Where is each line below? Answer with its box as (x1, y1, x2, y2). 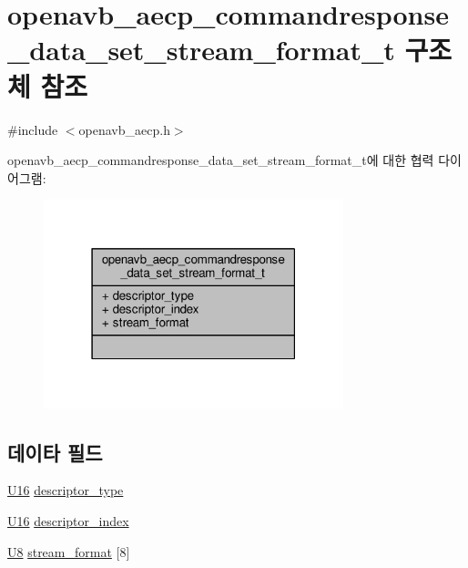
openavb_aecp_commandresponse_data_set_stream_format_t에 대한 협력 (7, 150, 434, 170)
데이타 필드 (7, 438, 103, 466)
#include (7, 119, 58, 139)
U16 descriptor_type (7, 480, 124, 500)
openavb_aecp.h (78, 119, 170, 139)
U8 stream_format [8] (7, 542, 130, 561)
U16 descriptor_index (7, 511, 129, 530)
